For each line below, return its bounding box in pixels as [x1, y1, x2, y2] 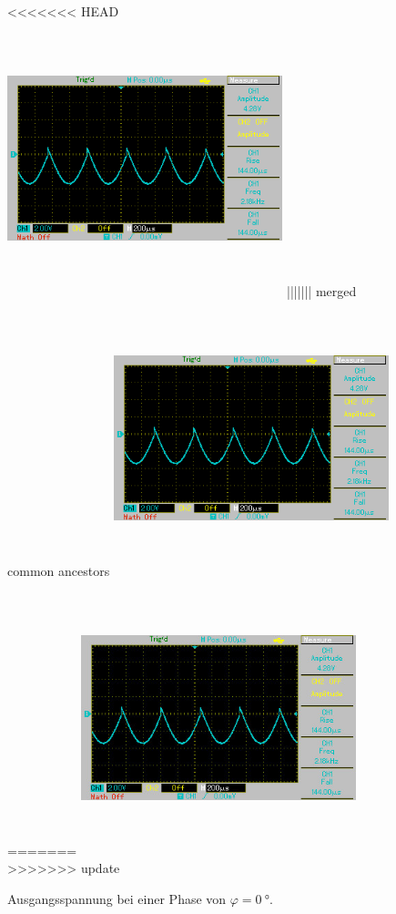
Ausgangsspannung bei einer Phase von [7, 889, 227, 909]
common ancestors [7, 560, 110, 580]
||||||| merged [287, 281, 357, 300]
